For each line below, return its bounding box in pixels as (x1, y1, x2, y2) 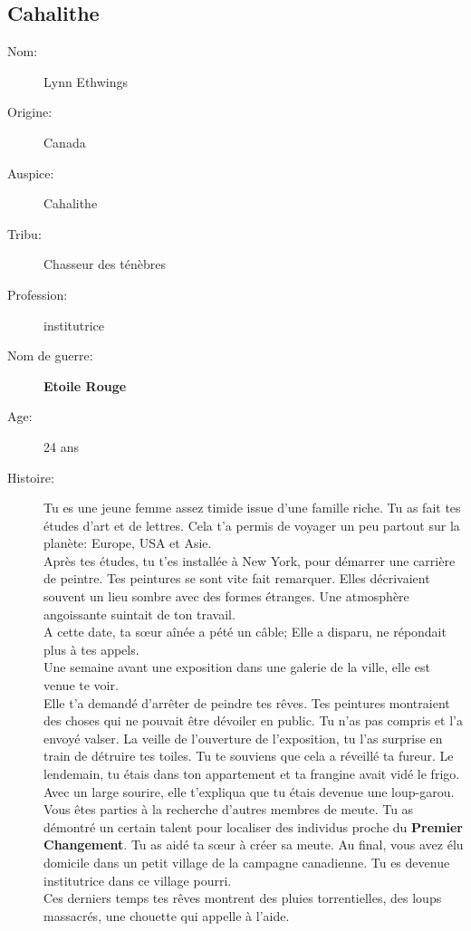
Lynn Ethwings (43, 72, 129, 91)
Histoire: (7, 467, 54, 486)
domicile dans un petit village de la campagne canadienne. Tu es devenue (43, 852, 450, 871)
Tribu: (7, 224, 42, 243)
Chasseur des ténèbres (43, 254, 166, 274)
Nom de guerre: (7, 346, 93, 365)
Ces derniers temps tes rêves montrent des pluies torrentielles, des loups (43, 888, 442, 907)
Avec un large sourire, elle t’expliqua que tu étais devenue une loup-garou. (43, 782, 455, 801)
